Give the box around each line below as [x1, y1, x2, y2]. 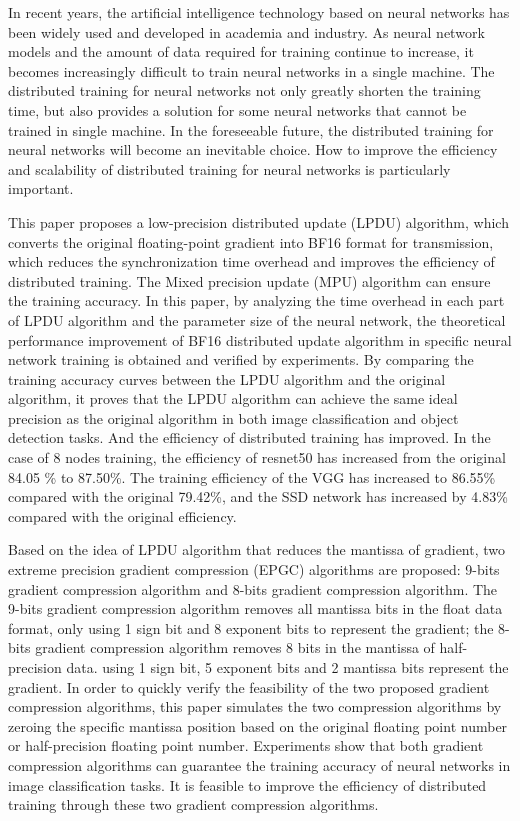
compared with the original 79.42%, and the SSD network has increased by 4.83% [8, 486, 508, 507]
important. [8, 178, 74, 199]
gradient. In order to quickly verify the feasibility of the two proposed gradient [8, 676, 490, 697]
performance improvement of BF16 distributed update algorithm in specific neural [8, 329, 512, 350]
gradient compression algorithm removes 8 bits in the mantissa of [35, 637, 435, 658]
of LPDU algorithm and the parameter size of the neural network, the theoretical [8, 309, 506, 330]
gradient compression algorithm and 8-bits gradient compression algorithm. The [8, 578, 498, 599]
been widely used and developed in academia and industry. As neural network [8, 21, 485, 42]
